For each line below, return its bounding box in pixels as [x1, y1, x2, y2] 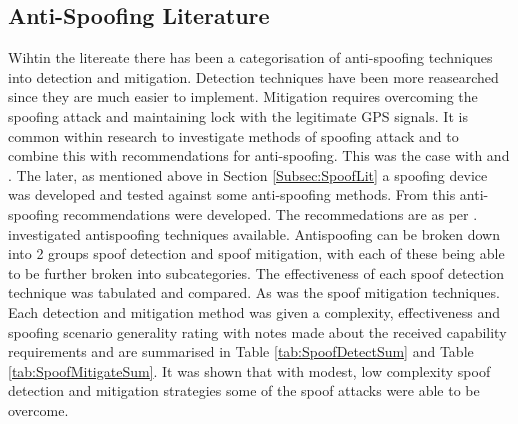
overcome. [8, 399, 69, 420]
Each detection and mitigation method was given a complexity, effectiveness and [8, 301, 500, 322]
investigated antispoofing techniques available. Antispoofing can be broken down [8, 223, 500, 244]
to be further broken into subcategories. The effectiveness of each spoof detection [8, 262, 504, 283]
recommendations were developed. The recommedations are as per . [63, 203, 478, 224]
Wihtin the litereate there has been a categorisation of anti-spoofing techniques [8, 47, 493, 68]
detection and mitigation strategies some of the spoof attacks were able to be [8, 380, 480, 401]
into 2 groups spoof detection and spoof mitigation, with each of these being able [8, 243, 505, 264]
